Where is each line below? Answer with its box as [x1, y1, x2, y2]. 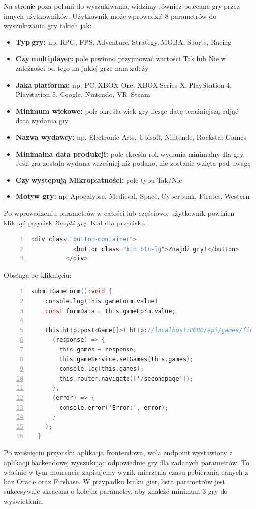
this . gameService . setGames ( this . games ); [59, 355, 193, 363]
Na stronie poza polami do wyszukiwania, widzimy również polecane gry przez [4, 1, 240, 11]
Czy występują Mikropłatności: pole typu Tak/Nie [15, 174, 182, 185]
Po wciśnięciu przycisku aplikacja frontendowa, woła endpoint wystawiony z [4, 447, 233, 457]
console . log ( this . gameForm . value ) [45, 298, 158, 305]
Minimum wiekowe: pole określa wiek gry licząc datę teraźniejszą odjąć [15, 105, 239, 116]
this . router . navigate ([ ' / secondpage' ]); [59, 375, 193, 382]
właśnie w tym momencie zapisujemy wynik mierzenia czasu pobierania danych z [4, 467, 248, 477]
